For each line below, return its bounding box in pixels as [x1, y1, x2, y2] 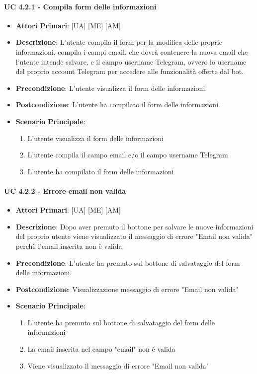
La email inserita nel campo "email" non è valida [27, 344, 175, 354]
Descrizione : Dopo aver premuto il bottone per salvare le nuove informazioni [15, 221, 254, 231]
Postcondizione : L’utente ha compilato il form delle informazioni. [15, 99, 220, 110]
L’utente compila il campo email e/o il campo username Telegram [27, 150, 228, 160]
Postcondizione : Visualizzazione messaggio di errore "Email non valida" [15, 284, 239, 294]
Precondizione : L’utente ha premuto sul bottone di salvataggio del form [15, 257, 240, 268]
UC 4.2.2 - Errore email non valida [4, 185, 126, 196]
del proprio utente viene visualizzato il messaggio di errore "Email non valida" [15, 231, 253, 241]
